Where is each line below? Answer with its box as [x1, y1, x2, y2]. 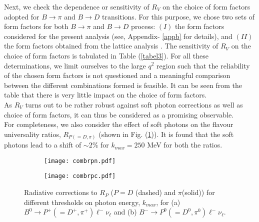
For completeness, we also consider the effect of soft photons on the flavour [4, 119, 233, 129]
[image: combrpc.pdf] [44, 172, 116, 180]
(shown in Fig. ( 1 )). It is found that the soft [98, 128, 234, 139]
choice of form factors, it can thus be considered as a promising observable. [4, 109, 234, 119]
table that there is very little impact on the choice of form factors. [4, 89, 207, 100]
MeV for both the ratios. [147, 139, 222, 150]
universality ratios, [4, 128, 61, 139]
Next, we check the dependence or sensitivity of [4, 1, 149, 11]
